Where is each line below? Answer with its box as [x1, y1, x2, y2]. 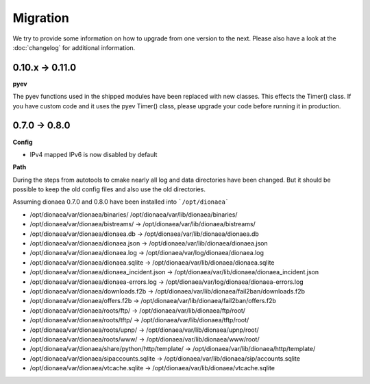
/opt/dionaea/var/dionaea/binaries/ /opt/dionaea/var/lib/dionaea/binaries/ [29, 210, 238, 219]
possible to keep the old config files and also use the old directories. [12, 185, 206, 193]
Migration [12, 10, 70, 25]
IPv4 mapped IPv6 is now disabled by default [29, 150, 158, 158]
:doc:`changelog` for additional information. [12, 43, 136, 51]
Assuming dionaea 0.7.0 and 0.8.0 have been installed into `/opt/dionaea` [12, 197, 230, 206]
